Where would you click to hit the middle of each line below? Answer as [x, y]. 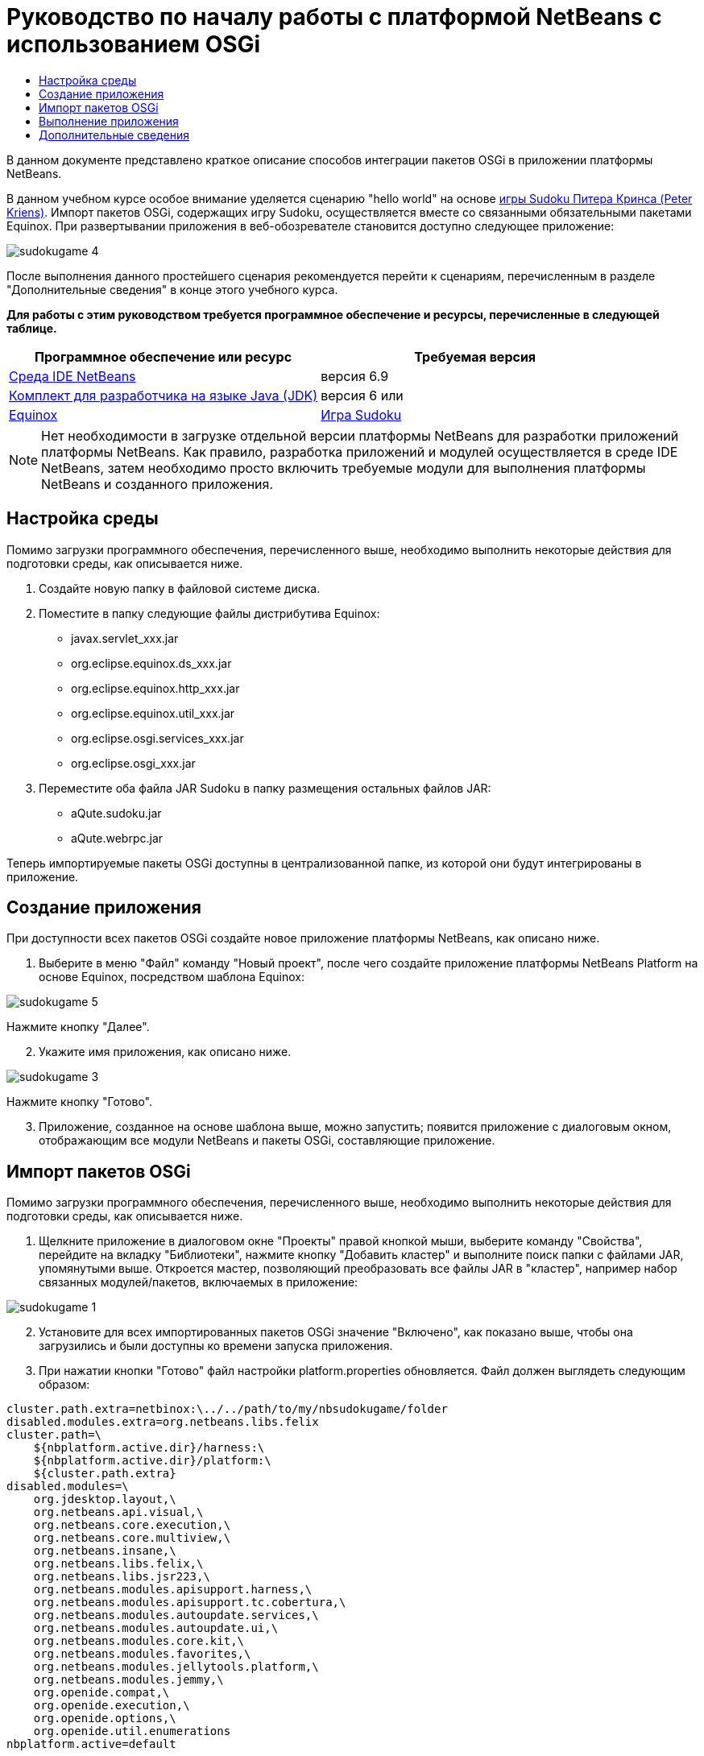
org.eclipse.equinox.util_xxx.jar [153, 713]
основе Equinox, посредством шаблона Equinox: [172, 977]
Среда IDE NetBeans [72, 376]
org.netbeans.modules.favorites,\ [142, 1654]
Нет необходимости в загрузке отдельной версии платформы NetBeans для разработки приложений [360, 435]
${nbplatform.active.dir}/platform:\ [152, 1461]
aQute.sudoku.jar [116, 813]
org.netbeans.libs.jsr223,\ [122, 1577]
